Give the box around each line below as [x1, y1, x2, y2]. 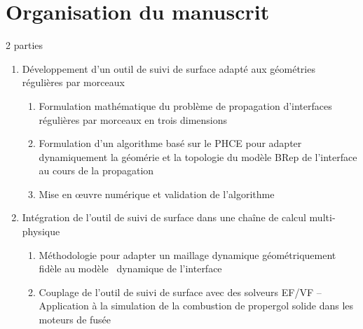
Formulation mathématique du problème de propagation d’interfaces [39, 98, 332, 113]
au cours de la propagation [39, 163, 154, 178]
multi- [309, 210, 336, 225]
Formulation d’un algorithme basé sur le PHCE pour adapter [39, 136, 302, 150]
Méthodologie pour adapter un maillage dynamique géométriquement [39, 247, 336, 262]
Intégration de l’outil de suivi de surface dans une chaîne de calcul [22, 210, 306, 225]
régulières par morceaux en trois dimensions [39, 112, 228, 127]
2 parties [6, 38, 43, 52]
